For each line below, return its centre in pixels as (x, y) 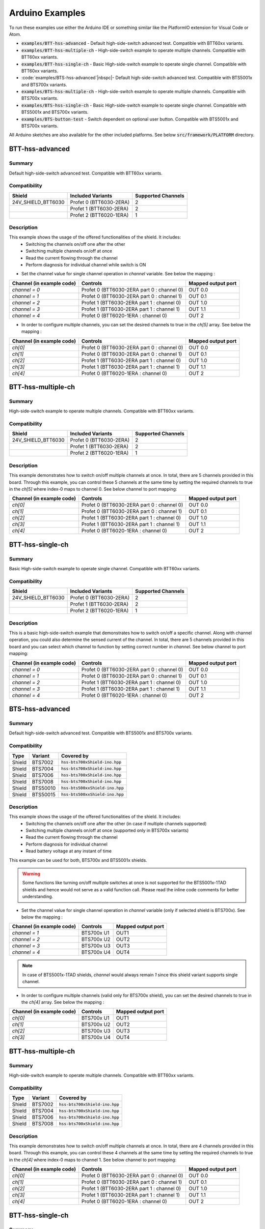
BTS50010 (44, 788)
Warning (31, 874)
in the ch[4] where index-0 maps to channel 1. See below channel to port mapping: (93, 1160)
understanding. (38, 897)
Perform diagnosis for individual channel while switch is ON (86, 265)
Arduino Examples (47, 13)
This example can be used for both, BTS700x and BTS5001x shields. (78, 860)
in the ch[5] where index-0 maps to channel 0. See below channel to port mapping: (93, 489)
